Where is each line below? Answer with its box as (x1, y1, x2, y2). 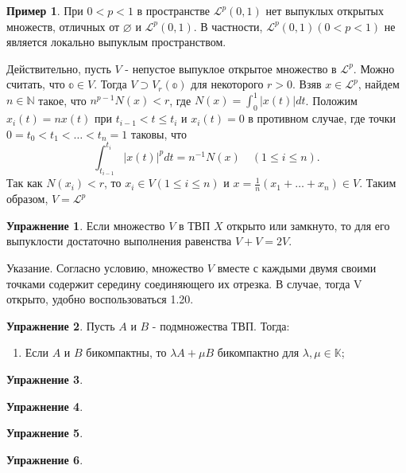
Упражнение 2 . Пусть (6, 317, 115, 334)
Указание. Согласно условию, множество (6, 260, 204, 276)
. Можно (353, 60, 395, 76)
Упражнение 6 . (6, 451, 83, 467)
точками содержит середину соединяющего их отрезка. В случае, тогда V (6, 275, 362, 291)
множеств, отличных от (6, 18, 120, 34)
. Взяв (292, 76, 322, 92)
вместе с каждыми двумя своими (217, 260, 377, 276)
